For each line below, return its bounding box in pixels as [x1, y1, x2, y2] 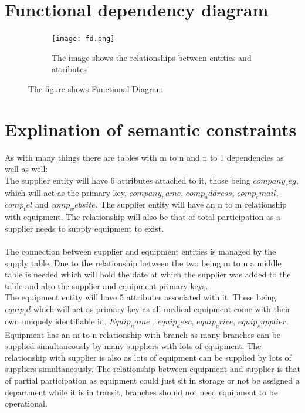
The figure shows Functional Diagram [28, 82, 164, 94]
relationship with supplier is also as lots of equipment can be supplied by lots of [5, 351, 292, 363]
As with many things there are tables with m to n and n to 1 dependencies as [5, 151, 284, 163]
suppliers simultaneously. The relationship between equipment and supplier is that [5, 363, 300, 375]
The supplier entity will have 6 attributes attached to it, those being [5, 174, 250, 186]
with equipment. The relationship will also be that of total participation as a [5, 211, 281, 223]
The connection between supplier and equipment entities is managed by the [5, 245, 276, 258]
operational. [5, 397, 48, 409]
